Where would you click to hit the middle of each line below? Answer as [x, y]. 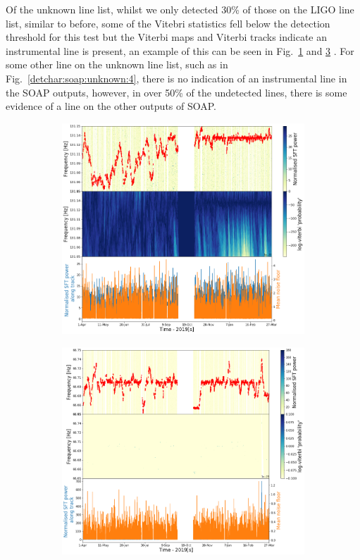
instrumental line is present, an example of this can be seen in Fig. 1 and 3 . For [180, 50]
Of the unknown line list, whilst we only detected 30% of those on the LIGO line [180, 9]
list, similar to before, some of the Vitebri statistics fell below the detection [168, 23]
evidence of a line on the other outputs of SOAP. [111, 106]
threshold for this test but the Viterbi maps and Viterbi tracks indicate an [166, 37]
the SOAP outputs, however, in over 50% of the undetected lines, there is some [176, 92]
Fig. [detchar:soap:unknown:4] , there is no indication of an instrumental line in [176, 78]
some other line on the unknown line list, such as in [117, 64]
